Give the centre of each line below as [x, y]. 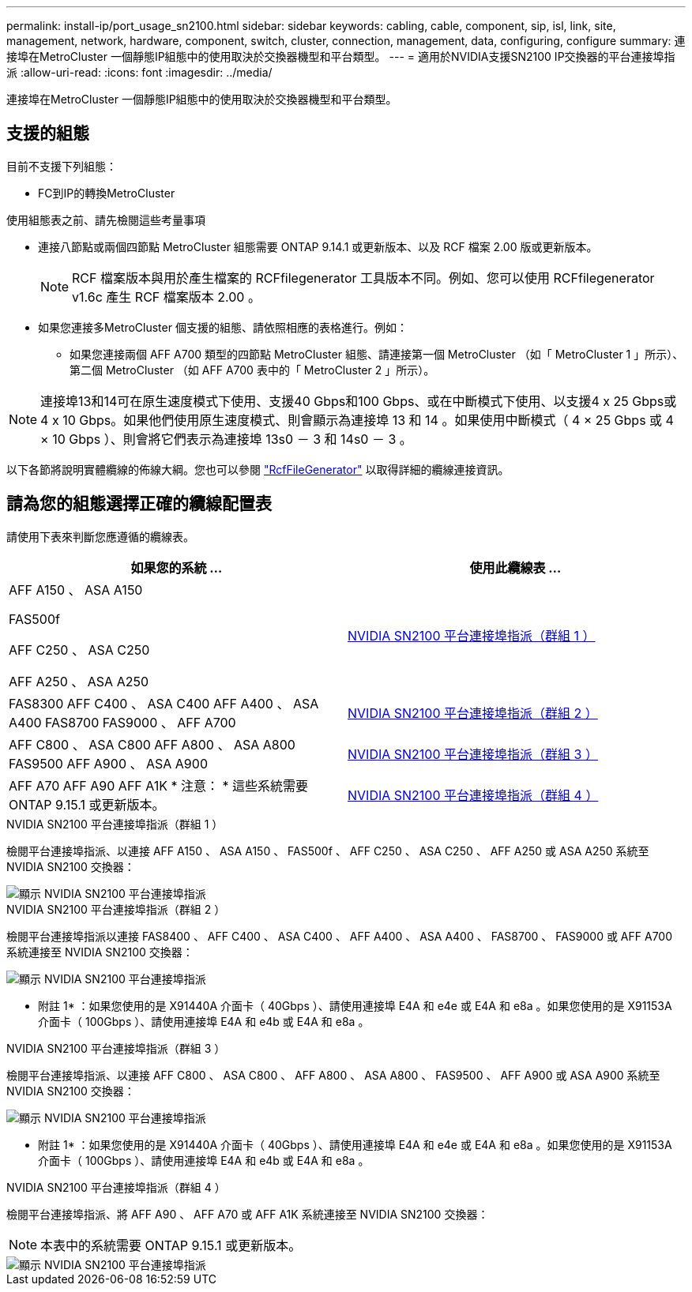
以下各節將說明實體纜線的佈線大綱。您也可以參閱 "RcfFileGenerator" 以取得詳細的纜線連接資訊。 [258, 469]
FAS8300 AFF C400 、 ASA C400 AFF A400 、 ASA [164, 703]
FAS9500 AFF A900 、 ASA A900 [108, 763]
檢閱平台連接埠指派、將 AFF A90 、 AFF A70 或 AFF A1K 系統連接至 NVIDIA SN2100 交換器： [248, 1214]
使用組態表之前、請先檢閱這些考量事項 [106, 220]
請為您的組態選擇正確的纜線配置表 [139, 504]
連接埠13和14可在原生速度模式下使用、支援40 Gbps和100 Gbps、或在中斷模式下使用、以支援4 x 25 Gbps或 [359, 401]
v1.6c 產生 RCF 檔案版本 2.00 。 [166, 297]
